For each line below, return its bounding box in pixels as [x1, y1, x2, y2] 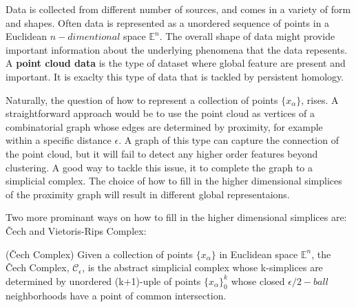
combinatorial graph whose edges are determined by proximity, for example [6, 119, 323, 134]
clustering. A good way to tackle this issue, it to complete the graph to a [6, 160, 313, 174]
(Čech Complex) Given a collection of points [6, 246, 193, 261]
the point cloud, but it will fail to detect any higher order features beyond [6, 146, 318, 160]
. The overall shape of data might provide [159, 29, 335, 43]
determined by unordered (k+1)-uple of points [6, 273, 201, 288]
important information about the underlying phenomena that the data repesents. [6, 42, 348, 56]
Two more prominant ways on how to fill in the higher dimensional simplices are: [6, 210, 347, 224]
